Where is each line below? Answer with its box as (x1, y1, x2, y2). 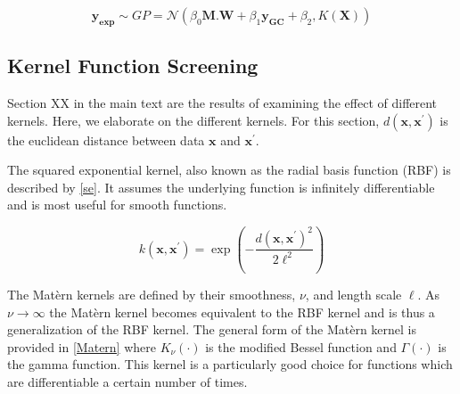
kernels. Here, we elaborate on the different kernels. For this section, (7, 111, 380, 129)
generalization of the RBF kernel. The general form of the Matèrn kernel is (7, 320, 416, 339)
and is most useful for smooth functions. (7, 195, 227, 214)
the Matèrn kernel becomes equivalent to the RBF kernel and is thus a (49, 302, 435, 321)
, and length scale (305, 284, 402, 303)
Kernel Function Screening (7, 52, 259, 79)
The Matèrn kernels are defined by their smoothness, (7, 284, 296, 303)
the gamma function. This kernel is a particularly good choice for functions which (7, 355, 453, 373)
